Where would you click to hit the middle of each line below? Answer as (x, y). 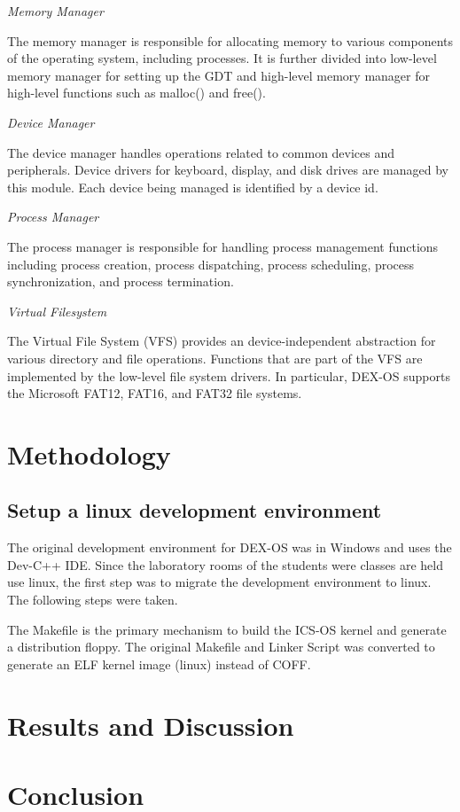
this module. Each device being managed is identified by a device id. (193, 187)
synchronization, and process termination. (121, 281)
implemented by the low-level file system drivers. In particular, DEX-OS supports (229, 375)
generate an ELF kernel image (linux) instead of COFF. (159, 664)
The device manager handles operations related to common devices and (201, 152)
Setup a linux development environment (195, 510)
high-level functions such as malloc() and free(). (136, 93)
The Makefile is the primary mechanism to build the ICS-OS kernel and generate (227, 629)
